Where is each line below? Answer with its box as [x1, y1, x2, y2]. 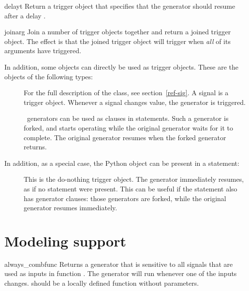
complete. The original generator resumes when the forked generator [24, 132, 226, 142]
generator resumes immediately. [24, 203, 117, 213]
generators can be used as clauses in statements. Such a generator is [27, 113, 229, 123]
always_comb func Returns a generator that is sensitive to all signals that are [4, 259, 233, 269]
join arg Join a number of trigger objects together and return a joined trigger [4, 27, 231, 37]
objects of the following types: [4, 71, 93, 81]
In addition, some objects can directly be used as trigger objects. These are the [4, 61, 238, 72]
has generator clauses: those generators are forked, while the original [24, 193, 226, 203]
